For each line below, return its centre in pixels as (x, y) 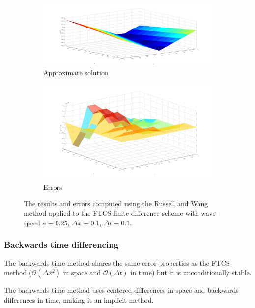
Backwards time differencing (61, 244)
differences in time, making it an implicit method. (79, 299)
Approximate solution (76, 72)
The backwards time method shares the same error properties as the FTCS (117, 263)
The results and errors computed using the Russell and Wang (116, 203)
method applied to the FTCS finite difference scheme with (111, 213)
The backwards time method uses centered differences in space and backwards (121, 290)
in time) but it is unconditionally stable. (191, 272)
